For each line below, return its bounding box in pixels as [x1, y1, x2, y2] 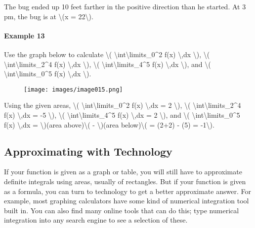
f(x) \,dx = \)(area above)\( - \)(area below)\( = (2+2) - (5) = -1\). [4, 119, 214, 130]
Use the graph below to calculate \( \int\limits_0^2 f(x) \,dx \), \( [4, 49, 210, 59]
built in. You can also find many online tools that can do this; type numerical [4, 205, 239, 215]
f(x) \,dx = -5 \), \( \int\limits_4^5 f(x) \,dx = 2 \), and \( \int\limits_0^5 [4, 110, 240, 120]
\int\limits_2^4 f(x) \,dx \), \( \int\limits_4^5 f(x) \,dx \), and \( [4, 59, 211, 69]
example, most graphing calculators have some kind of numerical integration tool [4, 195, 249, 206]
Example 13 [4, 30, 45, 40]
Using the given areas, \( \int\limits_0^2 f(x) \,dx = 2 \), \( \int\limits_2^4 [4, 100, 241, 110]
